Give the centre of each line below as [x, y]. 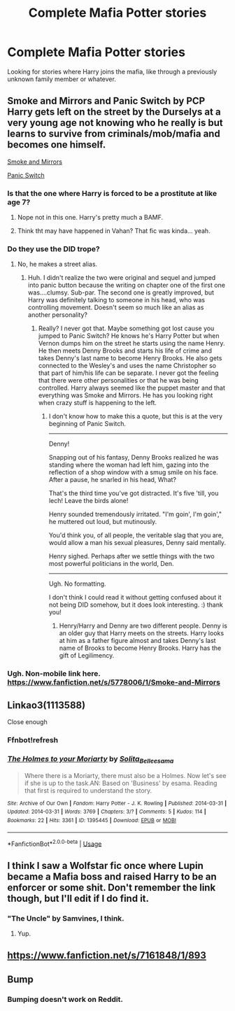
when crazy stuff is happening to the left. [98, 403]
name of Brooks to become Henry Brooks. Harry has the [140, 648]
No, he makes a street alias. [57, 264]
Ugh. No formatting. [77, 584]
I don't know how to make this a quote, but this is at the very [135, 416]
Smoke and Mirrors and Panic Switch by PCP [106, 101]
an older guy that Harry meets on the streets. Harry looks [142, 633]
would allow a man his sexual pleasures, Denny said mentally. [137, 543]
